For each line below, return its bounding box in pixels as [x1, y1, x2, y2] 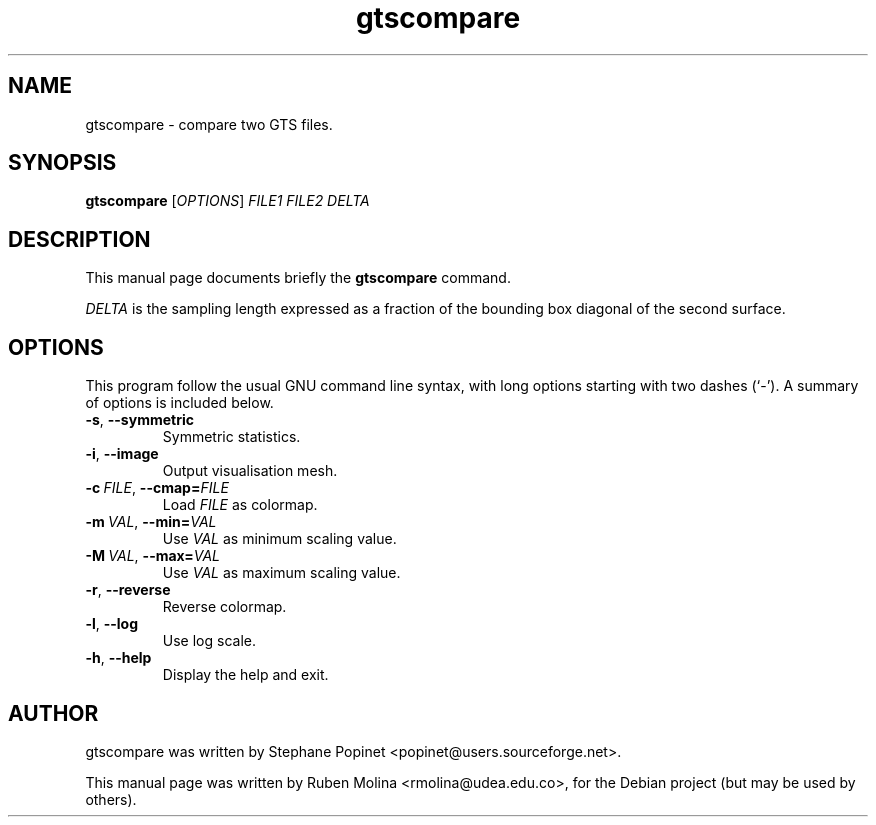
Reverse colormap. [162, 598, 287, 616]
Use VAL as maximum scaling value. [162, 564, 401, 582]
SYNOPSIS [8, 150, 117, 176]
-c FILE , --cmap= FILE [85, 479, 229, 497]
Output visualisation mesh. [162, 462, 338, 480]
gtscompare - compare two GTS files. [85, 115, 333, 133]
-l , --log [85, 615, 139, 633]
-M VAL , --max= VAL [85, 547, 221, 565]
